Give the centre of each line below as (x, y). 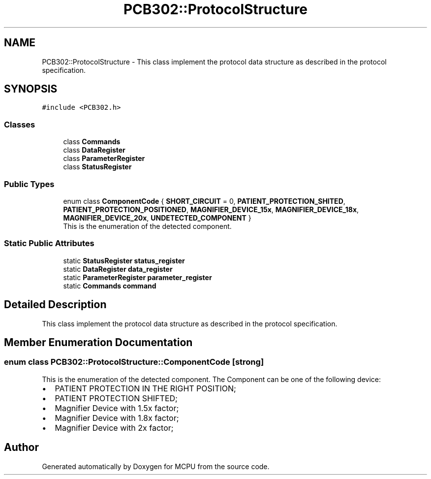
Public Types (29, 184)
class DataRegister (94, 150)
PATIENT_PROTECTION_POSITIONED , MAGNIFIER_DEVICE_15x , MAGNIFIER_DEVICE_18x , (211, 209)
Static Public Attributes (49, 243)
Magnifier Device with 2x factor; (114, 428)
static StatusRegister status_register (124, 260)
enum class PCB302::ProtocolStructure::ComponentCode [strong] (134, 362)
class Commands (92, 142)
